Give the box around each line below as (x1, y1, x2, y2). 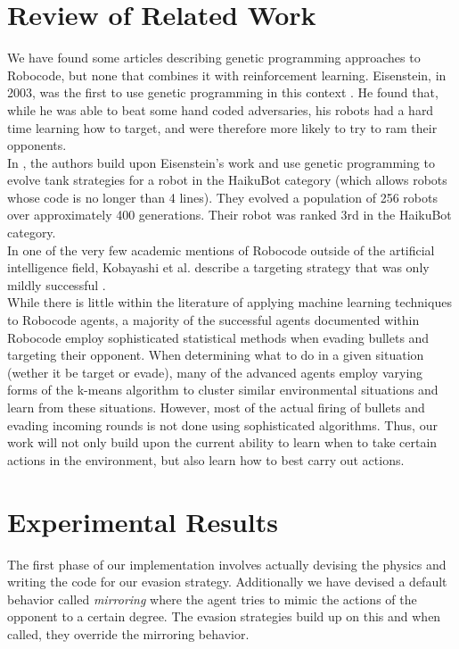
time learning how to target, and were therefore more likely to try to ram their (7, 118, 438, 137)
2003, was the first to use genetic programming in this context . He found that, (7, 83, 439, 102)
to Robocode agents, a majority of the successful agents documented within (7, 311, 420, 329)
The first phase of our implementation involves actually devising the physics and (7, 554, 447, 573)
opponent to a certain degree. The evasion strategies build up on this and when (7, 607, 441, 626)
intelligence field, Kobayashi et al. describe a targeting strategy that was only (7, 258, 430, 277)
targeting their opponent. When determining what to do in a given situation (7, 345, 424, 364)
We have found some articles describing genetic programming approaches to (7, 48, 421, 67)
